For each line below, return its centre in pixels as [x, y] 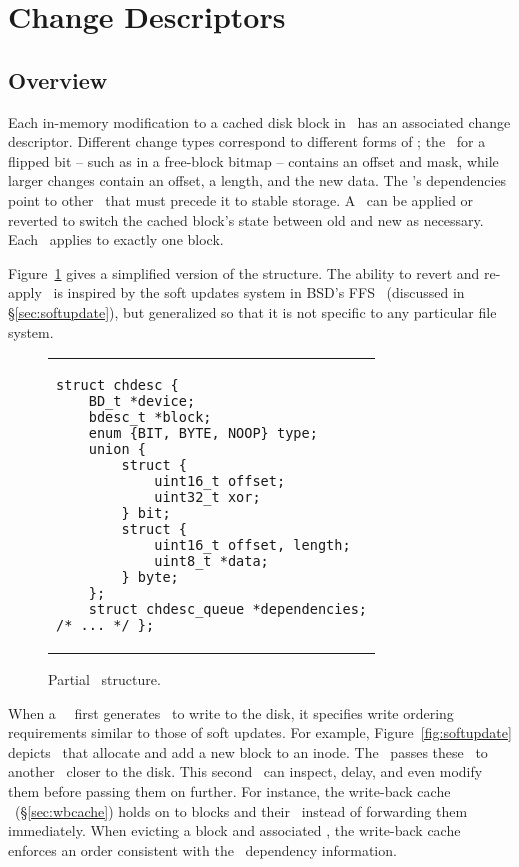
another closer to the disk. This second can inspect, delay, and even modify [245, 771]
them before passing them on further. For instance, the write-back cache [229, 791]
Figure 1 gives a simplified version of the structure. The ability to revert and [244, 272]
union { [117, 449]
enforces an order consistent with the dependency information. [202, 849]
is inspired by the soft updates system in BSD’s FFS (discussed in [259, 292]
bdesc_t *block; [150, 417]
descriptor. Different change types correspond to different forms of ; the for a [247, 141]
